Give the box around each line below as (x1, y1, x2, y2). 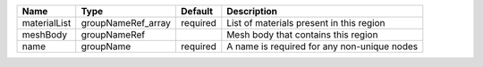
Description (226, 5, 277, 17)
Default (180, 5, 214, 17)
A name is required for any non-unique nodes (226, 40, 419, 53)
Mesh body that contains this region (226, 29, 378, 40)
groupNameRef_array (80, 17, 172, 29)
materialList (21, 17, 72, 29)
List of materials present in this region (226, 17, 386, 29)
